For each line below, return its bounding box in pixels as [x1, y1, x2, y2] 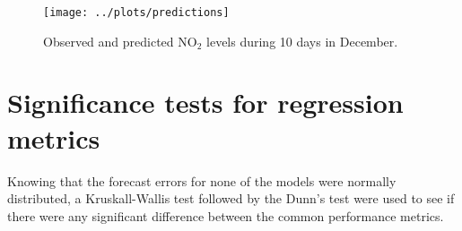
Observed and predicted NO [43, 31, 197, 50]
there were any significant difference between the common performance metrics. [7, 206, 444, 225]
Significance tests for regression [7, 84, 404, 121]
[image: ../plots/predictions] [43, 6, 230, 19]
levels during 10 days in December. [206, 31, 398, 50]
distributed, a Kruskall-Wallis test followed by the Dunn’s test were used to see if [7, 189, 455, 208]
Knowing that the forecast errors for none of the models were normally [7, 171, 397, 190]
